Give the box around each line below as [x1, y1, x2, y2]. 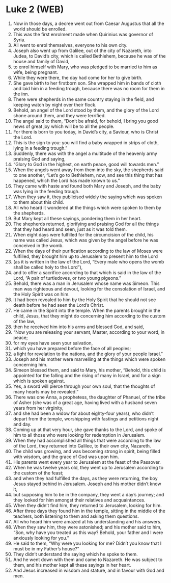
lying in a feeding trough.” [13, 145, 68, 151]
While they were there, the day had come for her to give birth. [13, 74, 143, 81]
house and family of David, [13, 58, 70, 64]
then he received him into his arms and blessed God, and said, [13, 324, 145, 330]
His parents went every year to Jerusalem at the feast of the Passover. [13, 459, 161, 465]
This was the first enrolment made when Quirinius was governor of [13, 31, 154, 37]
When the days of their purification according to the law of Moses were [13, 248, 163, 254]
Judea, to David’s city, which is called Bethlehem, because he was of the [13, 52, 166, 59]
